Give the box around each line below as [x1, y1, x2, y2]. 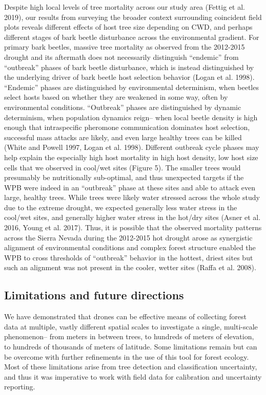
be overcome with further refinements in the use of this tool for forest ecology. [4, 351, 249, 362]
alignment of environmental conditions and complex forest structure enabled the [4, 242, 256, 253]
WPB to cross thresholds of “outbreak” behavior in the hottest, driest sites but [4, 252, 253, 262]
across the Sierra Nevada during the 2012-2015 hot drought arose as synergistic [4, 232, 253, 243]
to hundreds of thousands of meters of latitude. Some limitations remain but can [4, 341, 257, 352]
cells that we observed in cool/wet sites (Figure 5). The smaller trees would [4, 162, 241, 172]
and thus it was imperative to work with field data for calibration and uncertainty [4, 371, 262, 382]
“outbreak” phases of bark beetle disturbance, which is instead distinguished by [4, 61, 254, 72]
